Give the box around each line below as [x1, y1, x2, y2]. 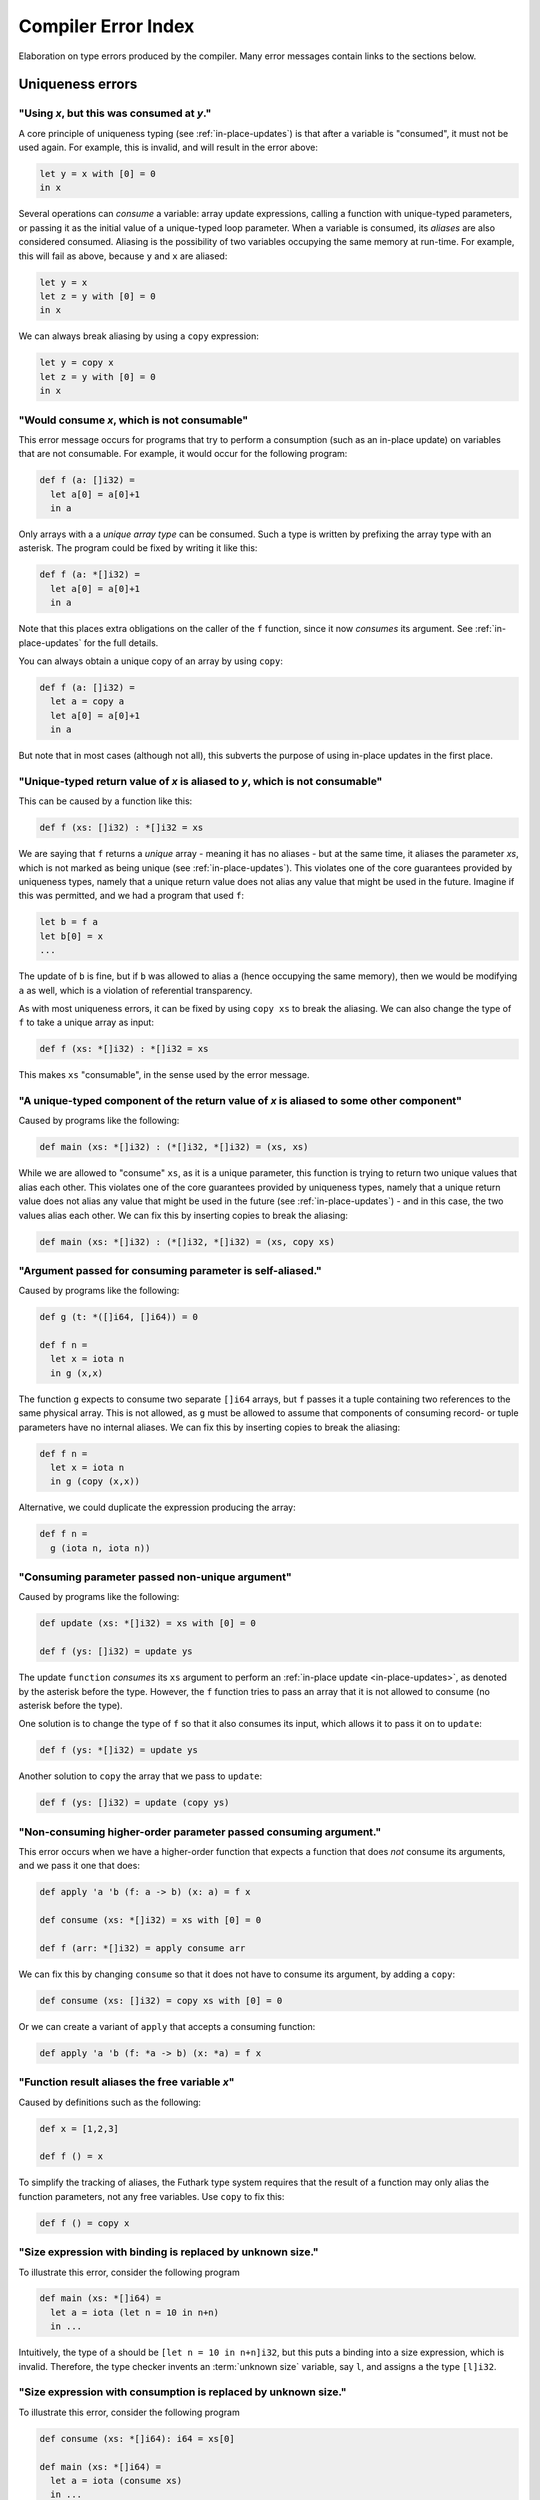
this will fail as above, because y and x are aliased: [18, 250, 228, 262]
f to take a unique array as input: [18, 1016, 155, 1029]
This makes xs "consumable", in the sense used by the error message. [18, 1069, 310, 1081]
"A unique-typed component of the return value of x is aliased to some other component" [18, 1094, 462, 1108]
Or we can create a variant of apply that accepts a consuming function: [18, 2020, 316, 2032]
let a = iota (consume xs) [50, 2475, 183, 2486]
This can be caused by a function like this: [18, 795, 193, 807]
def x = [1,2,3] [39, 2123, 120, 2134]
